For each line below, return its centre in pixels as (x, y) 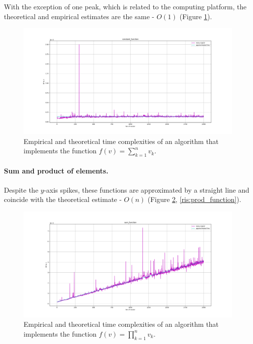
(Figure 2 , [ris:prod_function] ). (194, 199)
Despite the (21, 189)
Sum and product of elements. (56, 171)
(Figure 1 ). (196, 16)
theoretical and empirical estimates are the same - (79, 16)
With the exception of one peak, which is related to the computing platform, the (125, 6)
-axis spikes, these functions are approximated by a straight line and (147, 189)
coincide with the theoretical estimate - (63, 199)
